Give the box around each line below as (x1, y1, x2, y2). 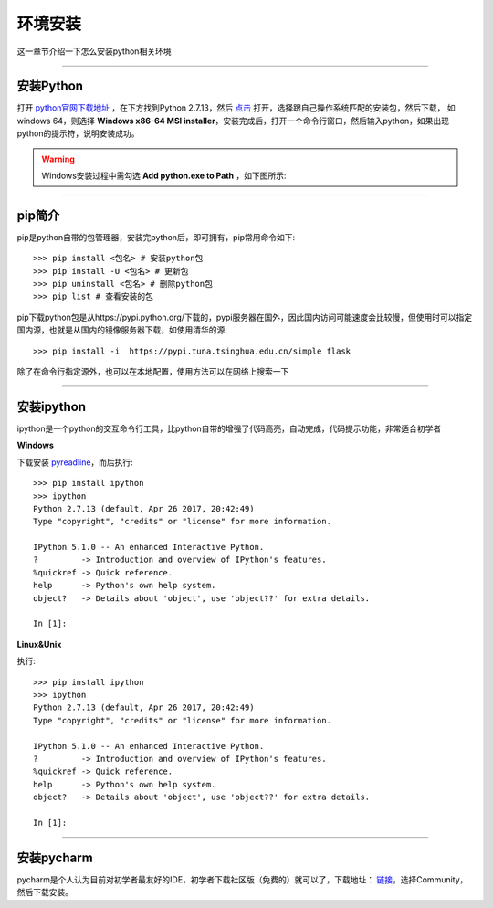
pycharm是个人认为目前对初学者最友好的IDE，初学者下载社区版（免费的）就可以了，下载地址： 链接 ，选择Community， (16, 873, 468, 885)
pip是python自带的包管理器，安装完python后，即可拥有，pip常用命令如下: (16, 231, 296, 242)
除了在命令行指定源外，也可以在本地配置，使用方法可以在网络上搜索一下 (16, 366, 289, 377)
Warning (41, 153, 75, 164)
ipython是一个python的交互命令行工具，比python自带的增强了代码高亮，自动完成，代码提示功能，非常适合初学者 (16, 423, 442, 434)
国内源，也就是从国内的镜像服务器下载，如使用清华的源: (16, 324, 228, 335)
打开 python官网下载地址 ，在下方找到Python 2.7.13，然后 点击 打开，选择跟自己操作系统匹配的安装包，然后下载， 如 (16, 102, 456, 113)
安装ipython (16, 398, 87, 415)
